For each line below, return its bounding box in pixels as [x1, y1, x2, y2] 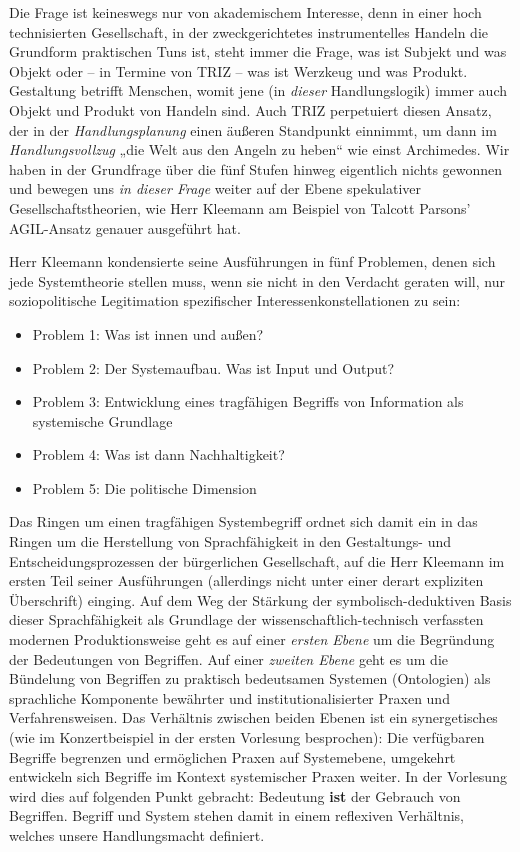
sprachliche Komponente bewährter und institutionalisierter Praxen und [9, 687, 450, 708]
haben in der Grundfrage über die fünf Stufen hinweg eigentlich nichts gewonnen [9, 158, 503, 179]
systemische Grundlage [32, 410, 173, 431]
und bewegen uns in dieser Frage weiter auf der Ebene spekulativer [9, 178, 421, 199]
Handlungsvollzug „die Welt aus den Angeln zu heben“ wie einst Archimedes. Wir [9, 139, 510, 160]
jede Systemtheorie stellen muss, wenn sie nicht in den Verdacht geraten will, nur [9, 270, 505, 291]
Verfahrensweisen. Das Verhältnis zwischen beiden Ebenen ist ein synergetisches [9, 707, 498, 728]
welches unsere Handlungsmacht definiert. [9, 824, 265, 845]
